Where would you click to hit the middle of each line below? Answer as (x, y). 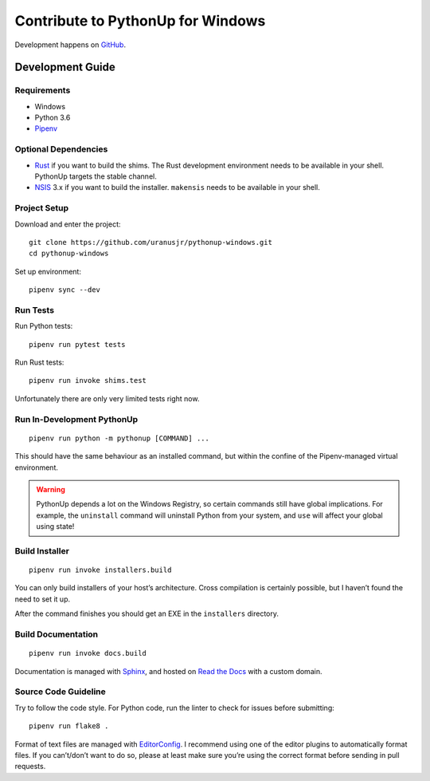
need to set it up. (43, 599)
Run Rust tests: (39, 362)
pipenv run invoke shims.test (88, 381)
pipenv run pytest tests (77, 344)
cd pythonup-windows (69, 254)
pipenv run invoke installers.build (100, 570)
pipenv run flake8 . (69, 726)
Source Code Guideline (61, 692)
